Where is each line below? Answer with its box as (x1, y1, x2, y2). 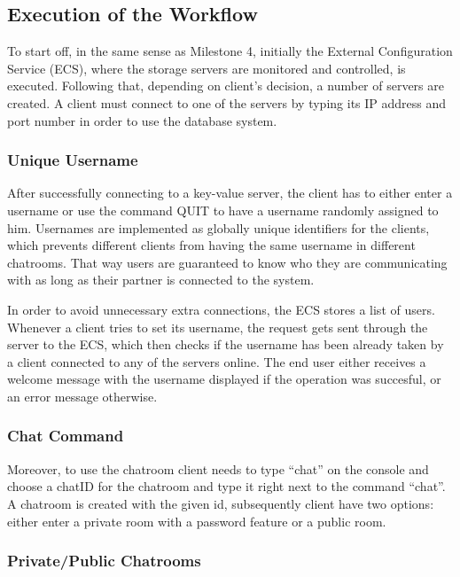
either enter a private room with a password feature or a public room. (7, 511, 386, 530)
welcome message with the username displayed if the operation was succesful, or (7, 370, 441, 388)
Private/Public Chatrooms (7, 550, 201, 572)
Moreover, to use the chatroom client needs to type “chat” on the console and (7, 459, 429, 478)
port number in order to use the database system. (7, 111, 277, 129)
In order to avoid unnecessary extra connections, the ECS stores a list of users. (7, 300, 435, 318)
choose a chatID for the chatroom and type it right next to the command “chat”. (7, 477, 446, 495)
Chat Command (7, 425, 124, 447)
